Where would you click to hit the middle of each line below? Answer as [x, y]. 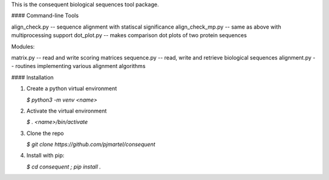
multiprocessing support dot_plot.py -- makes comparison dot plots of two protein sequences [129, 35]
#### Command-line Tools [45, 16]
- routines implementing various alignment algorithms [78, 66]
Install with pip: [45, 156]
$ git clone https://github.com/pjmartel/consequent [91, 144]
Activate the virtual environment [67, 111]
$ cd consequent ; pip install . [64, 167]
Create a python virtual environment [72, 89]
